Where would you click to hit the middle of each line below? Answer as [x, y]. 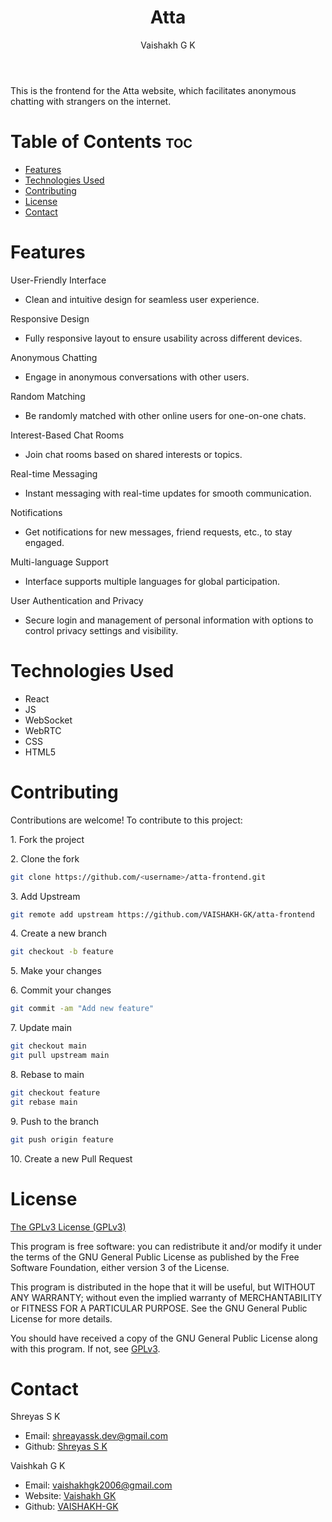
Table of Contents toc [101, 142]
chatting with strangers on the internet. [91, 101]
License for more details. [61, 1318]
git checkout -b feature [62, 952]
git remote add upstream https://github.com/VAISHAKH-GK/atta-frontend [162, 914]
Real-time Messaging [54, 473]
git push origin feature [62, 1139]
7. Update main [41, 1028]
